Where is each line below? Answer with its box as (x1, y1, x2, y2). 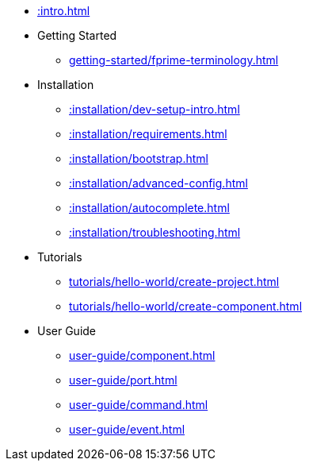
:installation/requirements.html (69, 127, 227, 141)
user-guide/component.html (69, 349, 216, 362)
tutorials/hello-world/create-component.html (69, 299, 303, 313)
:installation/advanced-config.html (69, 176, 248, 190)
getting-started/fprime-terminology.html (69, 53, 279, 67)
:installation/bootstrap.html (69, 152, 208, 165)
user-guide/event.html (69, 423, 185, 436)
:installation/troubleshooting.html (69, 226, 241, 239)
